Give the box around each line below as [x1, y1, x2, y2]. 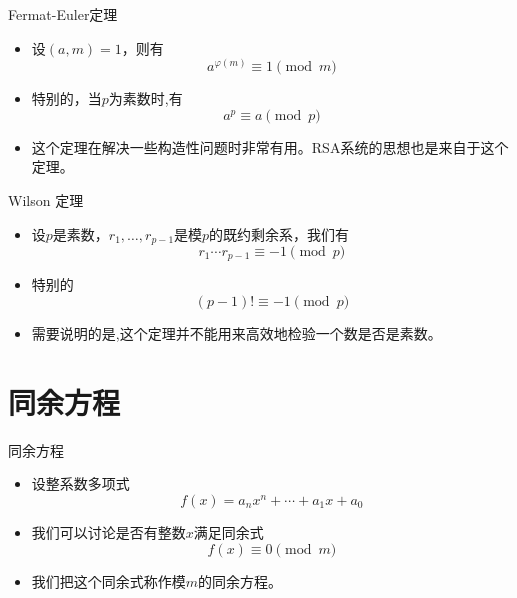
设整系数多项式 [31, 473, 130, 494]
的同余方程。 [198, 570, 283, 591]
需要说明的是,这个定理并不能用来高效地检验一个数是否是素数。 [31, 323, 442, 344]
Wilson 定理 [8, 189, 84, 210]
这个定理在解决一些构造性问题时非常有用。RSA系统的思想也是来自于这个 [31, 136, 509, 157]
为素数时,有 [108, 88, 183, 109]
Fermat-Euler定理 [8, 4, 118, 24]
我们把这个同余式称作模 [31, 570, 186, 591]
